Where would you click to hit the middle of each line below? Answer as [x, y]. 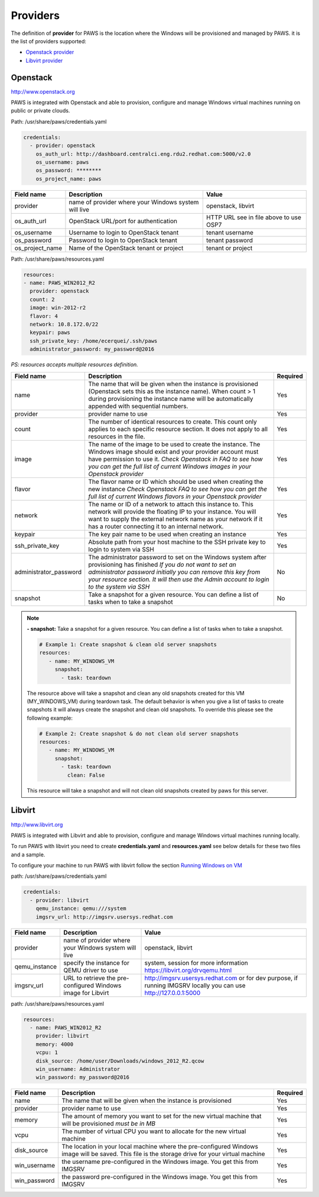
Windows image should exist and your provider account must [173, 451]
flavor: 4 [44, 316]
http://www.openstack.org [43, 91]
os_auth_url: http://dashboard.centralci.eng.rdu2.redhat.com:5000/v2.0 [143, 154]
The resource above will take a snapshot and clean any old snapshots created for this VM [136, 693]
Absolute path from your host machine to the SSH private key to [177, 542]
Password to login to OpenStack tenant [123, 240]
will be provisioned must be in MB [109, 1124]
